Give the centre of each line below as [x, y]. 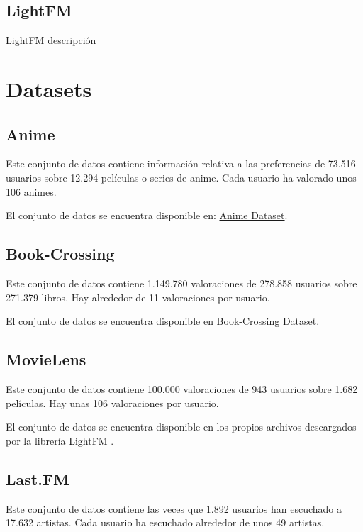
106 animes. [31, 191]
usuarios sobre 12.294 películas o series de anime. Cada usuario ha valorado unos [181, 177]
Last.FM [38, 478]
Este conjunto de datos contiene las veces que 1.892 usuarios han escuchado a [174, 508]
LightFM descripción [51, 40]
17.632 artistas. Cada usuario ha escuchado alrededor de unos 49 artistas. [165, 522]
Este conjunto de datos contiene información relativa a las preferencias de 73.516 [181, 164]
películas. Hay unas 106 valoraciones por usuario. [112, 403]
